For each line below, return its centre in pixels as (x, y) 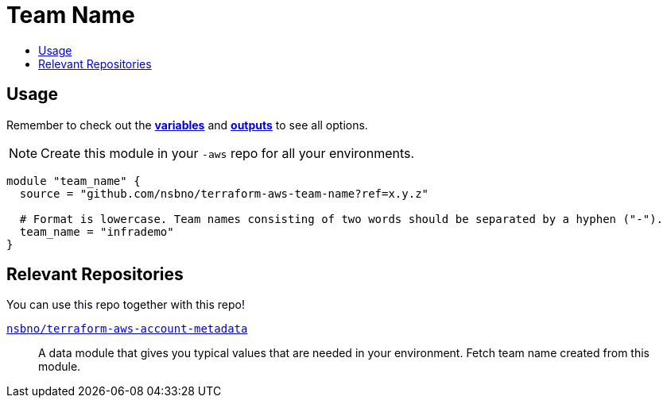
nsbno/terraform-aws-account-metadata (127, 329)
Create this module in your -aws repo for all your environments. (228, 153)
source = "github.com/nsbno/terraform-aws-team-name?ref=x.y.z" (224, 193)
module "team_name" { (74, 181)
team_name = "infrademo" (97, 231)
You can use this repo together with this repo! (126, 305)
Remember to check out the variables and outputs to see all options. (187, 125)
